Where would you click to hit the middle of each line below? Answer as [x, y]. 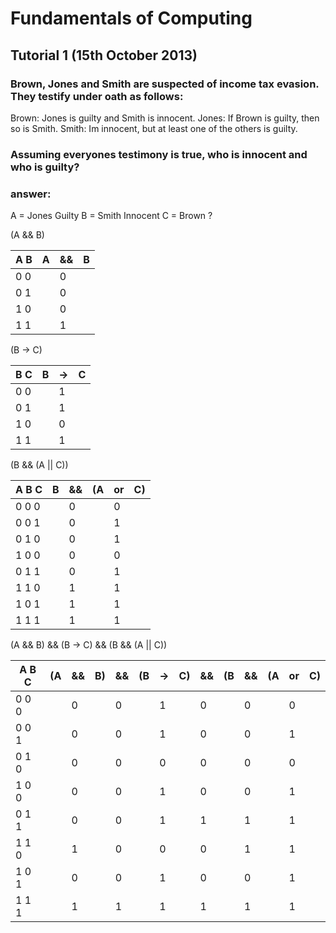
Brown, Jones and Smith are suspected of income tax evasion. [165, 84]
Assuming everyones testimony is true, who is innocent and [159, 154]
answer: [31, 194]
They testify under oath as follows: [97, 96]
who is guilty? [45, 167]
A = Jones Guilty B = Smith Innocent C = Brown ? [111, 216]
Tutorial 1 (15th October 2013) [104, 55]
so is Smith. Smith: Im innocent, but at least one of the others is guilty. [154, 128]
